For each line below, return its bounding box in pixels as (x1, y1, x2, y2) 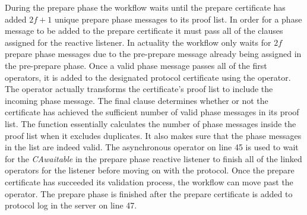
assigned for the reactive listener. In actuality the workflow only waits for (5, 36, 271, 48)
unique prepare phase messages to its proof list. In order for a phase (54, 12, 302, 25)
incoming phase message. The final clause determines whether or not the (5, 94, 268, 106)
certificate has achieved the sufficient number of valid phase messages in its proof (5, 106, 299, 118)
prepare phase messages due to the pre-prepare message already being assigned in (5, 48, 302, 60)
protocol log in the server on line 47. (5, 199, 137, 211)
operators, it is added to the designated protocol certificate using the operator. (5, 71, 291, 83)
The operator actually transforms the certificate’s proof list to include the (5, 83, 273, 95)
